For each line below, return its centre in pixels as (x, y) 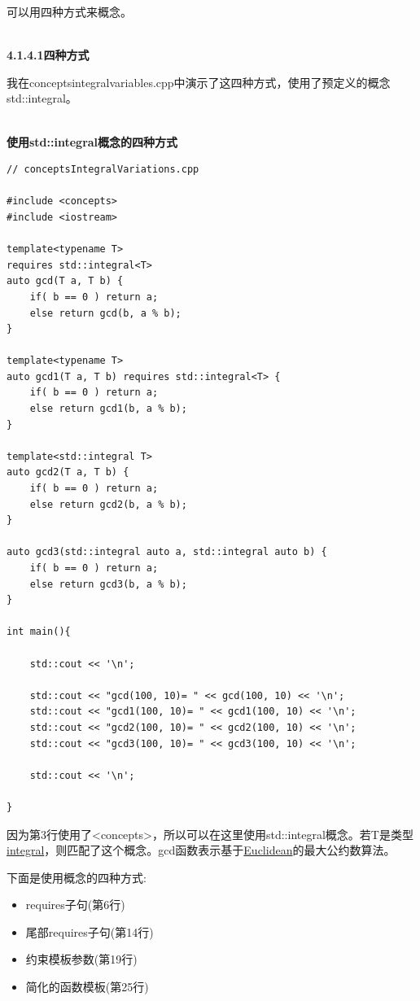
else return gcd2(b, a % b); (108, 504)
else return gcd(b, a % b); (105, 313)
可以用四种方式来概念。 (69, 11)
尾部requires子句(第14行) (90, 931)
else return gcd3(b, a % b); (108, 584)
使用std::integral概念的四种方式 (92, 141)
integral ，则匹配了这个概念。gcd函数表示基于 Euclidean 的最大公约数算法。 (201, 850)
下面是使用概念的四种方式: (77, 877)
